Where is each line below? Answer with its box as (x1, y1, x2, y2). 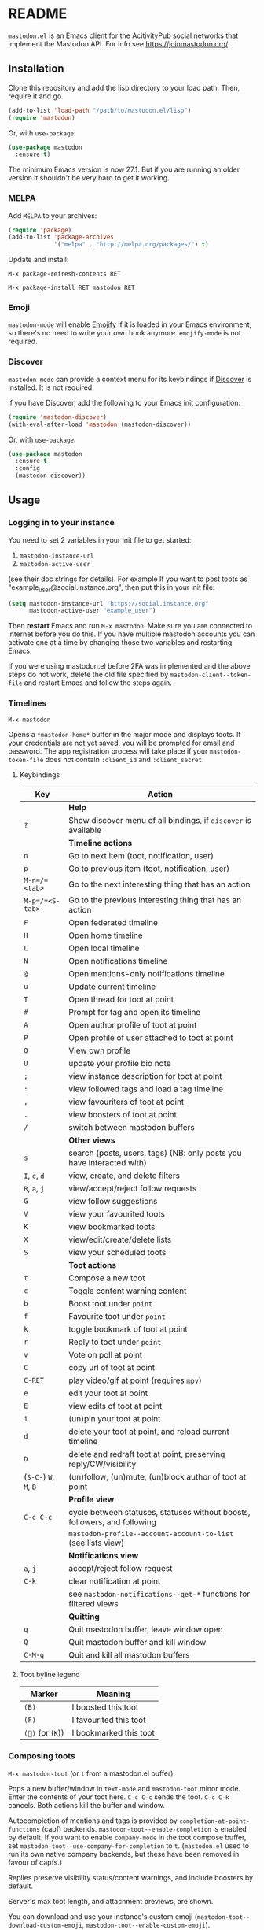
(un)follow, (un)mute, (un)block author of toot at (68, 1471, 246, 1482)
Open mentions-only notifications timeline (68, 968, 225, 979)
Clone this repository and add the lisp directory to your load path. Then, (8, 83, 240, 92)
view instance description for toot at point (68, 1070, 222, 1081)
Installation (8, 62, 64, 76)
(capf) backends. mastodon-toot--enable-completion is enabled (42, 1824, 247, 1833)
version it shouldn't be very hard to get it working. (8, 173, 170, 183)
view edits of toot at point (68, 1400, 163, 1411)
